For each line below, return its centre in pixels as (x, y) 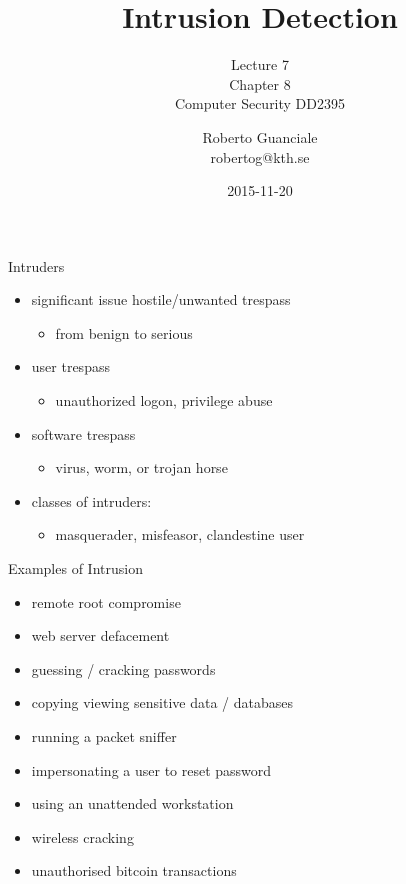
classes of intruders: (91, 500)
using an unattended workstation (132, 803)
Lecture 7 (260, 64)
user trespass (70, 366)
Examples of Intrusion (75, 568)
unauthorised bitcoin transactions (134, 870)
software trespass (83, 433)
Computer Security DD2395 (260, 103)
